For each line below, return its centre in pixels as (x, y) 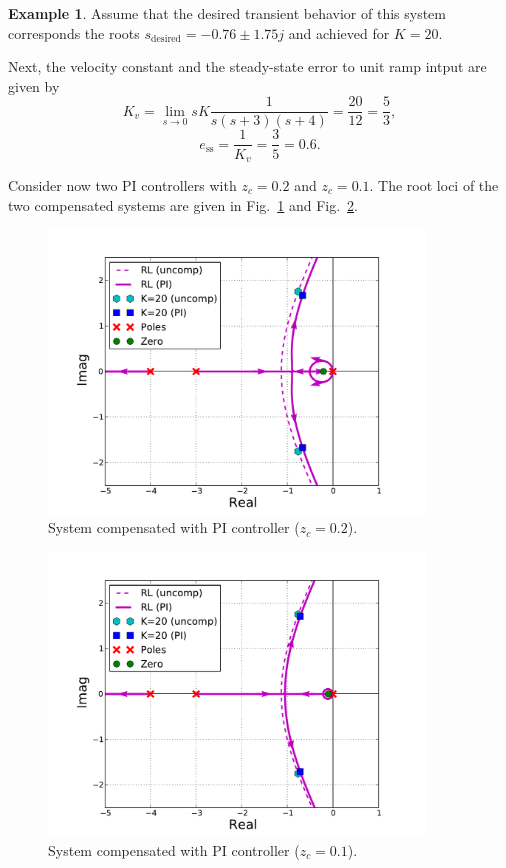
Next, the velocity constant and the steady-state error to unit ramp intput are (247, 66)
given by (34, 85)
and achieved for (339, 32)
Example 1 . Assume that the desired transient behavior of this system (227, 13)
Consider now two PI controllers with (122, 184)
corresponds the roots (74, 32)
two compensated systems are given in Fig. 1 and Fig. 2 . (183, 204)
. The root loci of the (434, 184)
